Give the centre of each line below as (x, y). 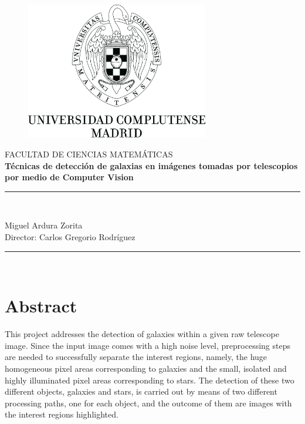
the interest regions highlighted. (62, 414)
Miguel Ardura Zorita (44, 225)
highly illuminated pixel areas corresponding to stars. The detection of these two (150, 380)
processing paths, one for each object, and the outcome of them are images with (148, 403)
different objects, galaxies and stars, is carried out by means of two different (141, 391)
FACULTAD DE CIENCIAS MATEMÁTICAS (89, 154)
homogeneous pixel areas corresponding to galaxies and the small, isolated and (146, 369)
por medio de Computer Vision (69, 177)
